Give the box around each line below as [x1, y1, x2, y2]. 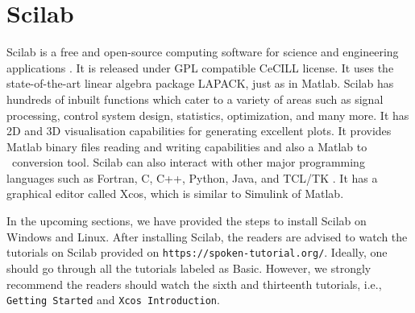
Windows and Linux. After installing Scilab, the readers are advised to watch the [6, 228, 408, 245]
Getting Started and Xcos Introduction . [6, 291, 220, 308]
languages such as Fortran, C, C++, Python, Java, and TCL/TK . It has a [6, 169, 378, 186]
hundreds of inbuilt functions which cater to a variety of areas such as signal [6, 90, 384, 107]
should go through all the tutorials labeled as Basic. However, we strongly [6, 259, 371, 276]
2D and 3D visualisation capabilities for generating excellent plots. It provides [6, 122, 392, 139]
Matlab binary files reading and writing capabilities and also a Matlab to [6, 138, 367, 154]
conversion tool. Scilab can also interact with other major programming [11, 154, 365, 171]
